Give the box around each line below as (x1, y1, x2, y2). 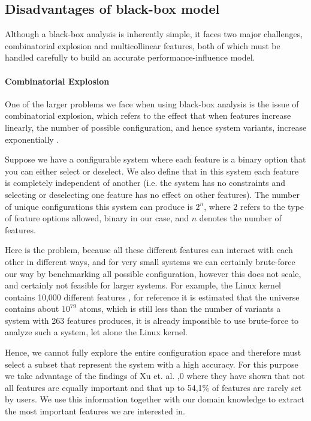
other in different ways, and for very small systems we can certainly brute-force (5, 255, 295, 267)
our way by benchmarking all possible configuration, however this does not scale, (5, 267, 301, 279)
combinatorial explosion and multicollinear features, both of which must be (5, 39, 280, 52)
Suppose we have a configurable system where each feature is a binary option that (5, 153, 306, 166)
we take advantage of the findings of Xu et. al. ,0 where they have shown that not (5, 369, 305, 382)
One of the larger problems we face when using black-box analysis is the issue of (5, 97, 299, 110)
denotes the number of (199, 212, 282, 224)
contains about (5, 302, 59, 315)
